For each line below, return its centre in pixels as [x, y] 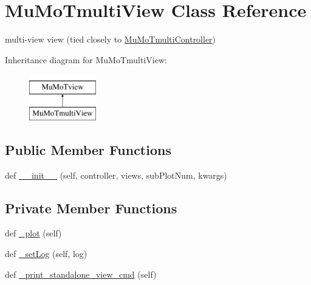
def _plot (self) [33, 233]
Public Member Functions [88, 149]
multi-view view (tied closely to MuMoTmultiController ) [111, 39]
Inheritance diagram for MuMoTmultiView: [86, 59]
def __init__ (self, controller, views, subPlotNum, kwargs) [116, 175]
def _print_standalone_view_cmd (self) [81, 274]
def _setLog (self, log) [46, 254]
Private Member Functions [91, 208]
